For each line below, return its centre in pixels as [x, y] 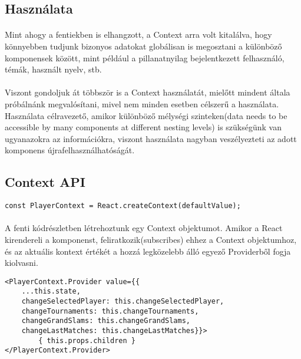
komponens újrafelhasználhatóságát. [70, 150]
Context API [45, 182]
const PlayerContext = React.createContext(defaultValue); [123, 206]
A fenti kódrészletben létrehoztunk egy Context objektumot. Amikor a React [144, 228]
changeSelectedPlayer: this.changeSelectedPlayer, [123, 302]
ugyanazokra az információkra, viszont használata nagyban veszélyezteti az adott [151, 138]
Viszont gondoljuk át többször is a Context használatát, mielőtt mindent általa [148, 92]
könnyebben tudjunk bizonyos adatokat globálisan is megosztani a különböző [143, 46]
